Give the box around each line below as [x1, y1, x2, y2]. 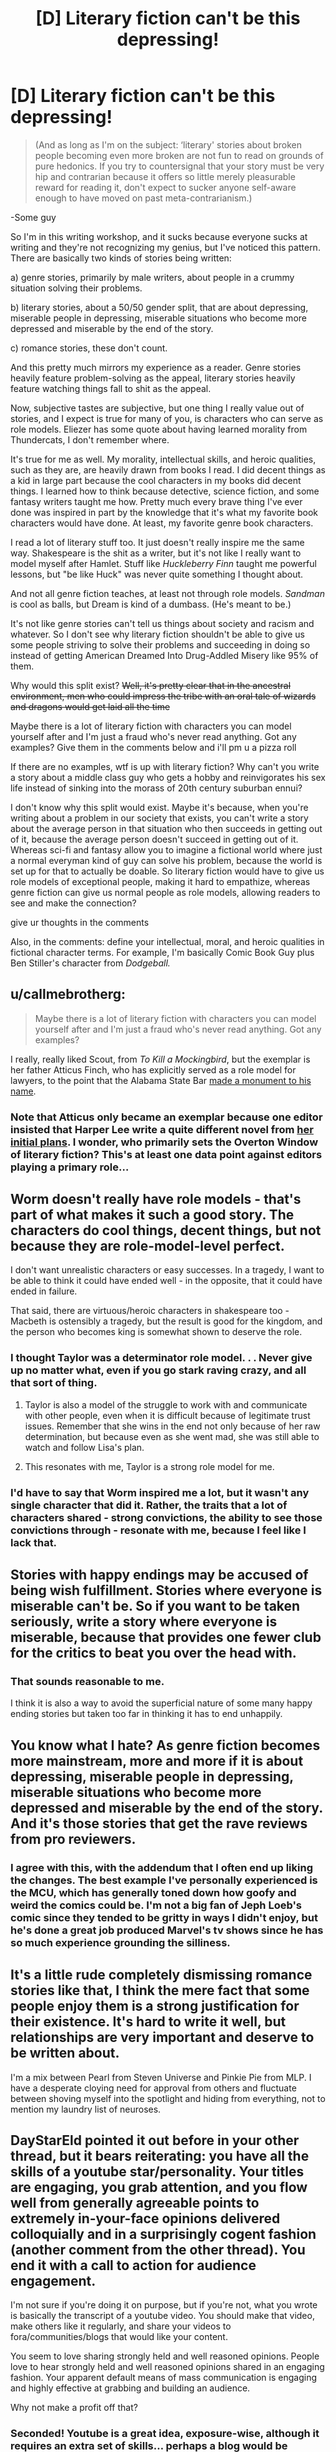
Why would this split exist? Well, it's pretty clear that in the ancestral [10, 679, 292, 691]
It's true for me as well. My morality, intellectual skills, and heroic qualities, [10, 453, 317, 465]
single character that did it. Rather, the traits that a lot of [10, 1498, 288, 1512]
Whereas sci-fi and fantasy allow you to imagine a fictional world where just [10, 843, 323, 856]
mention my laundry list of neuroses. [10, 2103, 162, 2115]
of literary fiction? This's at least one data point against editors [10, 1147, 323, 1161]
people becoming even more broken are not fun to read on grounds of [34, 149, 324, 161]
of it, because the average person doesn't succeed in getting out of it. [10, 833, 299, 845]
